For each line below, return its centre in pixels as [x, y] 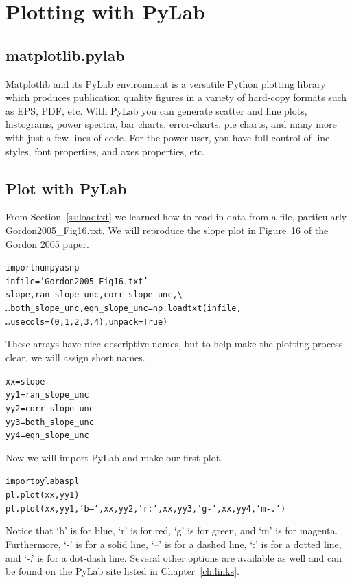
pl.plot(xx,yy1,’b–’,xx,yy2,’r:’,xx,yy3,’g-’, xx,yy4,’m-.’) [146, 508]
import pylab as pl [43, 482]
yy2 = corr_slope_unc [50, 408]
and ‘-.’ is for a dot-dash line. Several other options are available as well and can [174, 557]
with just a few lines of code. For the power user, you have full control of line [168, 137]
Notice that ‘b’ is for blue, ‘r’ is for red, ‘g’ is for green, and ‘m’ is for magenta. [172, 530]
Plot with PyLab [66, 188]
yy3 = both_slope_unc [50, 422]
